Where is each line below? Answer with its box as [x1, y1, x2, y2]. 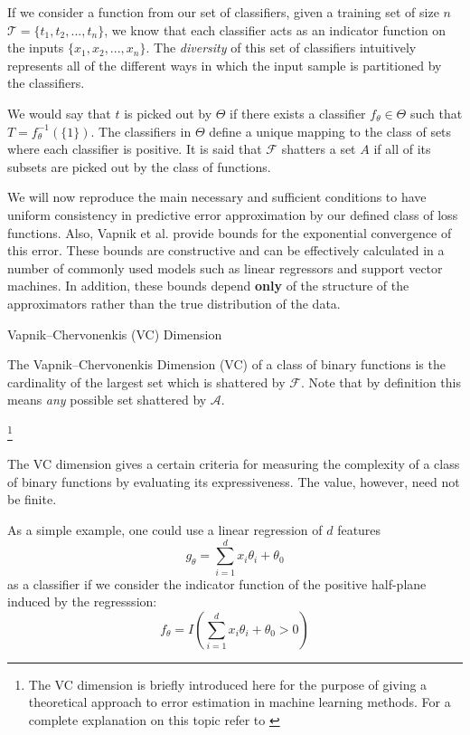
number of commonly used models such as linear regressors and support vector [7, 258, 443, 277]
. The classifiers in [90, 121, 192, 140]
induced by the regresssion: [7, 592, 157, 611]
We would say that [7, 103, 111, 122]
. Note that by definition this [300, 372, 461, 391]
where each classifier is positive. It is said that [7, 139, 262, 158]
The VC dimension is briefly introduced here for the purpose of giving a [28, 674, 428, 693]
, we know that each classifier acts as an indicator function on [104, 20, 446, 39]
